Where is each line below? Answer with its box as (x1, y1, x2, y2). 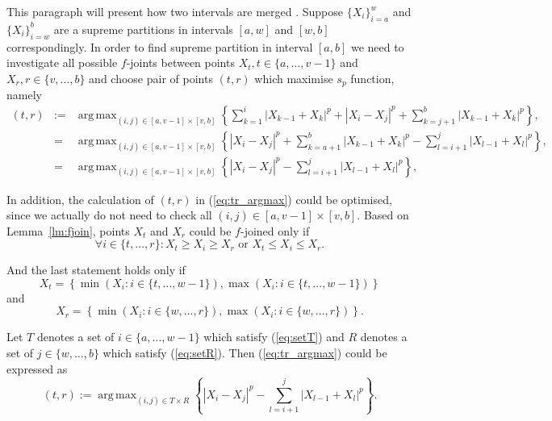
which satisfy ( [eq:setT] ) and (203, 328, 345, 345)
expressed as (6, 360, 68, 377)
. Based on (357, 206, 409, 223)
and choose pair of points (89, 69, 213, 86)
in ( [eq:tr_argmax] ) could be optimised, (195, 190, 392, 207)
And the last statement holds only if (6, 261, 186, 278)
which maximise (254, 69, 333, 86)
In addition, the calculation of (6, 190, 154, 207)
